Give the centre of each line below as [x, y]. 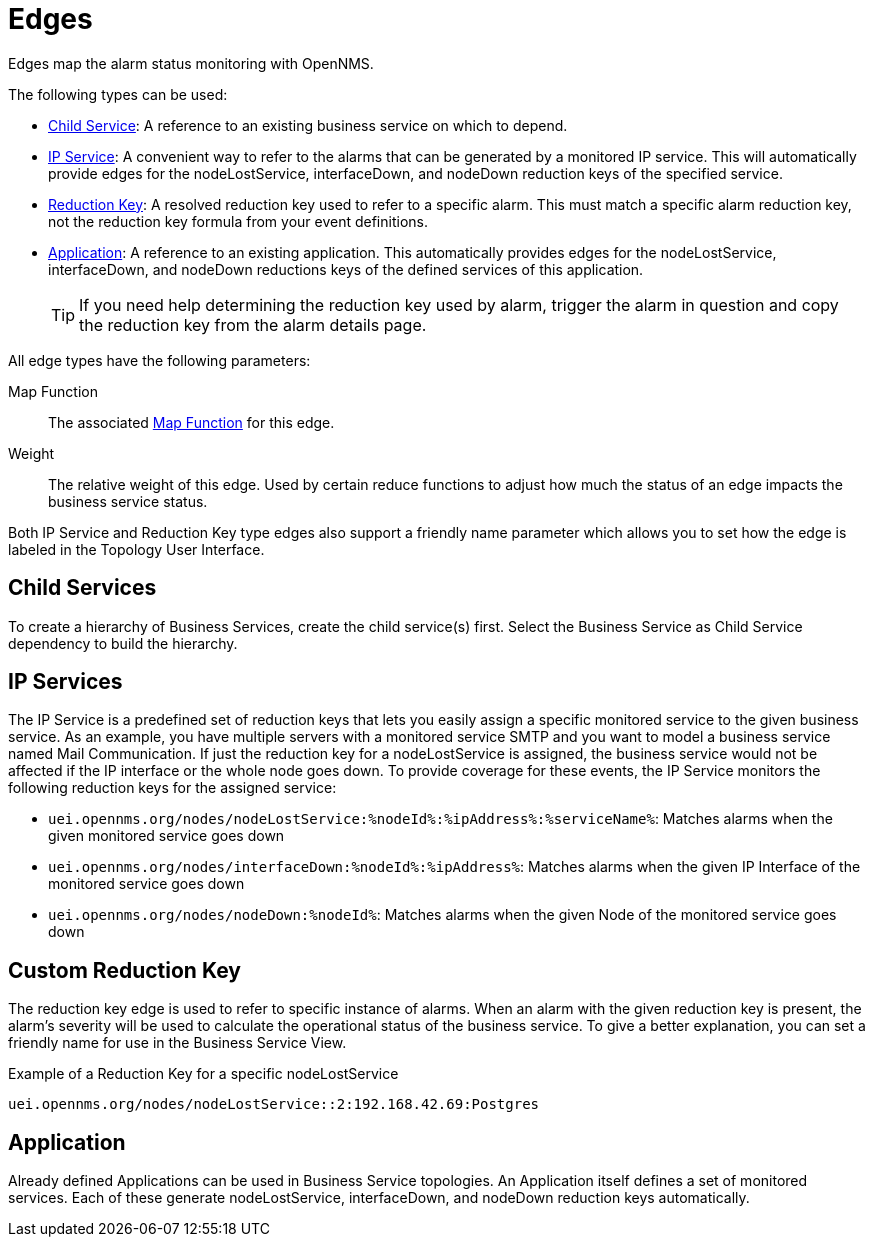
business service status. [128, 501]
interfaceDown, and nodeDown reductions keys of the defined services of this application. [346, 269]
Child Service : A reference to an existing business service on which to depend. [308, 125]
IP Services [65, 682]
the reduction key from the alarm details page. [253, 324]
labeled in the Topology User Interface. [136, 549]
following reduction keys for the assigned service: [172, 788]
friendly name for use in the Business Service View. [177, 1043]
